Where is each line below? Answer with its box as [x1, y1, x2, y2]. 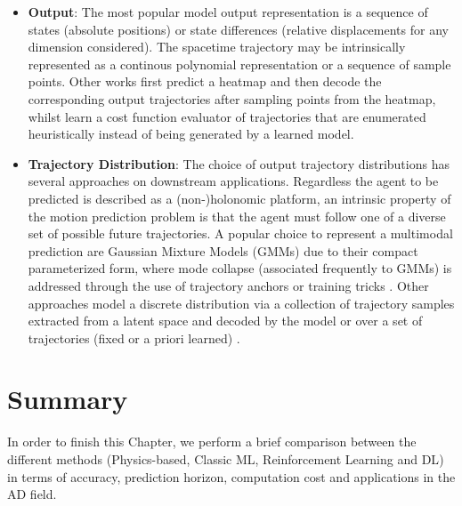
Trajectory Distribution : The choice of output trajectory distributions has [28, 154, 450, 173]
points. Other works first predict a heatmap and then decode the [28, 72, 382, 91]
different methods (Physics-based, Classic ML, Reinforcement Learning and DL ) [7, 450, 444, 468]
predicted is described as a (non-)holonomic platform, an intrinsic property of [28, 189, 451, 207]
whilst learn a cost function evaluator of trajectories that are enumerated [28, 107, 426, 125]
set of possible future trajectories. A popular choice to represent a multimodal [28, 224, 453, 243]
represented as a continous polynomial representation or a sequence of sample [28, 54, 451, 73]
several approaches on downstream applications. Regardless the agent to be [28, 172, 439, 190]
